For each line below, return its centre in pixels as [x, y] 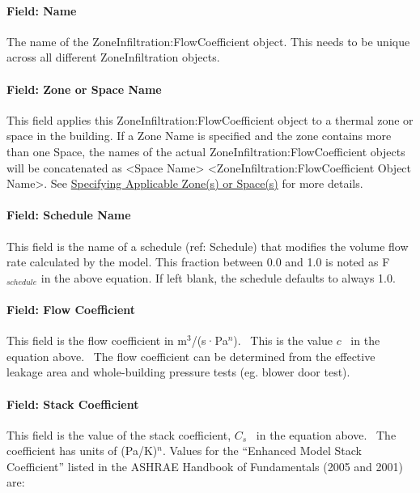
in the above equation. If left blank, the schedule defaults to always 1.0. [218, 277]
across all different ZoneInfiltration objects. [113, 57]
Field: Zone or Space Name [84, 89]
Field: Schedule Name [69, 215]
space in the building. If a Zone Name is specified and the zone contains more [199, 136]
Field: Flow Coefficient [71, 309]
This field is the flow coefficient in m [97, 340]
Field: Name [42, 10]
